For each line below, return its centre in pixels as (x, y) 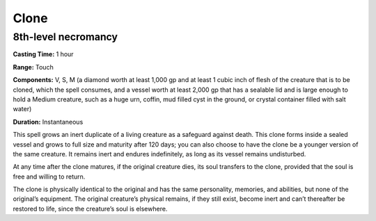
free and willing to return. (49, 177)
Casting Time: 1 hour (43, 54)
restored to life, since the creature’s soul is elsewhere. (90, 208)
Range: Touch (33, 67)
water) (22, 109)
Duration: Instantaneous (48, 122)
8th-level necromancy (65, 37)
